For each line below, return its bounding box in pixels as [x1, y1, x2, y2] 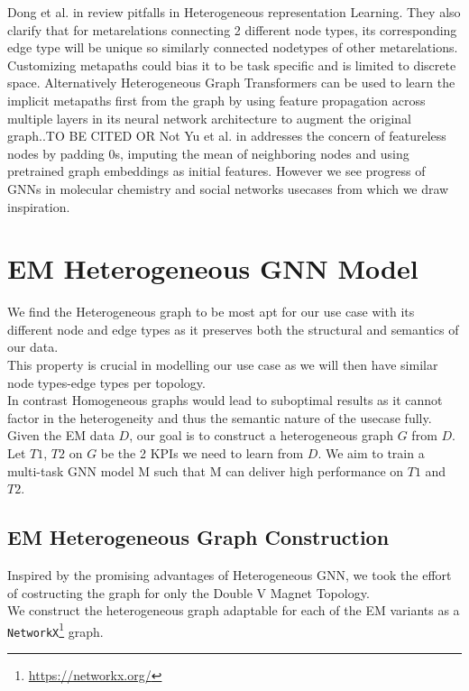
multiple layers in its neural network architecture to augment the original [7, 108, 411, 127]
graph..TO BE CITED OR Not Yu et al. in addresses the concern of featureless [7, 126, 446, 145]
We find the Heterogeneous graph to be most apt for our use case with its [7, 302, 415, 321]
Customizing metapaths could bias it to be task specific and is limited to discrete [7, 55, 456, 74]
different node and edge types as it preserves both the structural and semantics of [7, 319, 459, 338]
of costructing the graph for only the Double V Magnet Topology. [7, 583, 370, 602]
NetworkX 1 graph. [7, 619, 104, 640]
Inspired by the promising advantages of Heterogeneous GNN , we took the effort [7, 565, 452, 584]
